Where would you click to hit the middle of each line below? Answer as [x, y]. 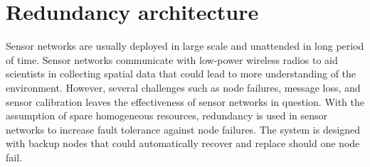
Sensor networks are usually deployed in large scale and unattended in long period [185, 46]
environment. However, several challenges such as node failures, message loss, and [183, 87]
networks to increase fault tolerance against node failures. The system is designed [183, 129]
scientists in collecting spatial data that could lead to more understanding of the [181, 74]
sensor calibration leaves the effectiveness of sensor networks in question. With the [185, 101]
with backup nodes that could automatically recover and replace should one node [183, 143]
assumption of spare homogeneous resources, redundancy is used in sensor [167, 115]
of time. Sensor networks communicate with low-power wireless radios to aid [172, 59]
